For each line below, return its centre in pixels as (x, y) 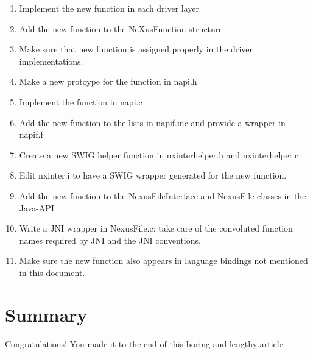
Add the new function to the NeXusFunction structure (121, 28)
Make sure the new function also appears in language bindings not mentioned (164, 260)
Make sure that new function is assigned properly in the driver (136, 49)
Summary (46, 314)
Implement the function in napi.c (81, 101)
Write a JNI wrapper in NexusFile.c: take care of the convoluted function (156, 228)
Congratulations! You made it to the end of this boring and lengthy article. (145, 343)
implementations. (51, 61)
